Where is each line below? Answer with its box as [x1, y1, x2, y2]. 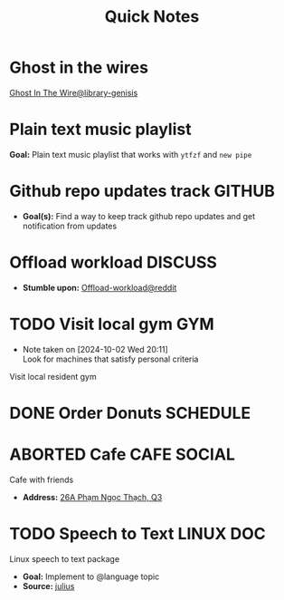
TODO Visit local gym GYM [9, 314, 214, 334]
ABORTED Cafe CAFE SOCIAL [9, 444, 235, 465]
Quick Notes [104, 6, 200, 27]
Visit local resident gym [9, 371, 97, 382]
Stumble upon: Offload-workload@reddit [22, 282, 177, 293]
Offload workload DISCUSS [9, 252, 217, 273]
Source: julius [22, 580, 75, 591]
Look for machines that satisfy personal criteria [22, 353, 199, 364]
